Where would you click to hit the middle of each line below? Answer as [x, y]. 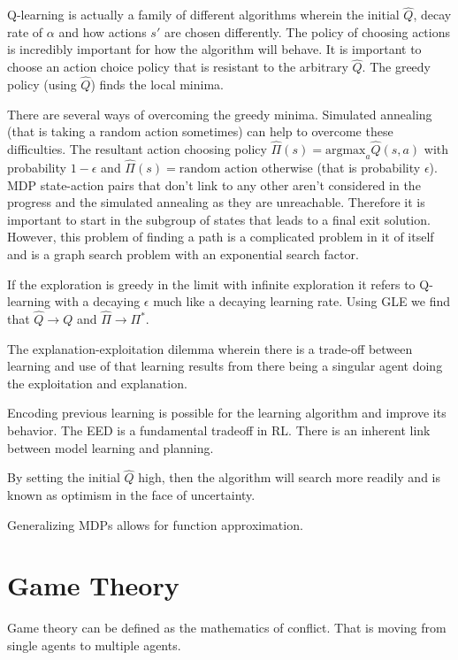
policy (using [42, 84]
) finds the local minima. [157, 84]
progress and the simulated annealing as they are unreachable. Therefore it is [216, 202]
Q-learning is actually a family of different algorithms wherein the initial [203, 15]
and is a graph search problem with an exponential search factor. [183, 254]
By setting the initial [64, 477]
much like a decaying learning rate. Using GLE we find [302, 301]
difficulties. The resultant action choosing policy [137, 149]
